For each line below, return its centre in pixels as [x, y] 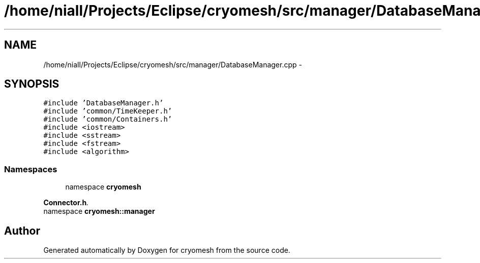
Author [22, 231]
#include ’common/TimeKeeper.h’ [108, 111]
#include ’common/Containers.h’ [108, 119]
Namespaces [31, 169]
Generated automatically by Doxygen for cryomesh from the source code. [167, 250]
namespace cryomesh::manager [99, 211]
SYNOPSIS [32, 84]
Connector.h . [66, 203]
